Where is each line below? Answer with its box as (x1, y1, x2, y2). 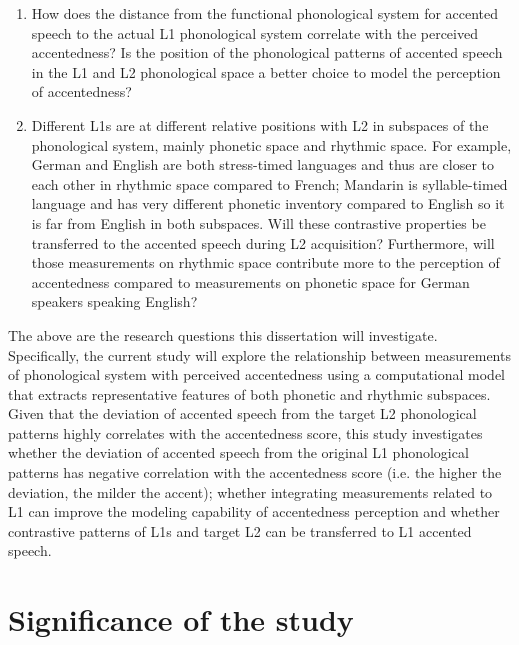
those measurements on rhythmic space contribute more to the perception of (31, 252, 500, 273)
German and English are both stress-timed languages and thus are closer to (31, 154, 495, 175)
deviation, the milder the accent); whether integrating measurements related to (8, 481, 493, 502)
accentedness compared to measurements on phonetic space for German (31, 271, 470, 292)
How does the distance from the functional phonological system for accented (31, 3, 499, 23)
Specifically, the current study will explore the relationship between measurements (8, 344, 511, 365)
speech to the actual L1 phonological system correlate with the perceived (31, 22, 478, 43)
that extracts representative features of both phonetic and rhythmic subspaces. (8, 383, 491, 404)
